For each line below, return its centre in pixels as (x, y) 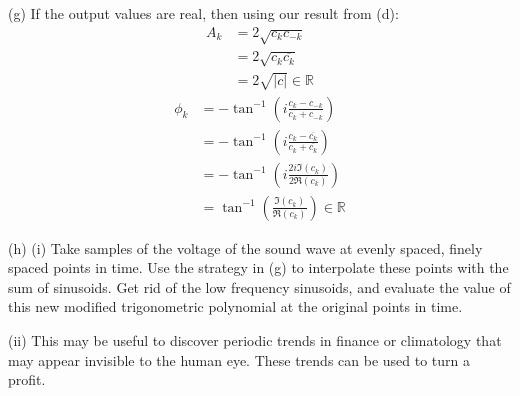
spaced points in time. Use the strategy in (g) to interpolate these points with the (258, 267)
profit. (27, 379)
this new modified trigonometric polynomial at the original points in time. (235, 306)
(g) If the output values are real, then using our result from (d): (203, 13)
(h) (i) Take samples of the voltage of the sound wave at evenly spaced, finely (245, 247)
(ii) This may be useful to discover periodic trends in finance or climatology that (255, 340)
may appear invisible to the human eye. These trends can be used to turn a (239, 359)
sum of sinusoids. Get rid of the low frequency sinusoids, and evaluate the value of (259, 286)
